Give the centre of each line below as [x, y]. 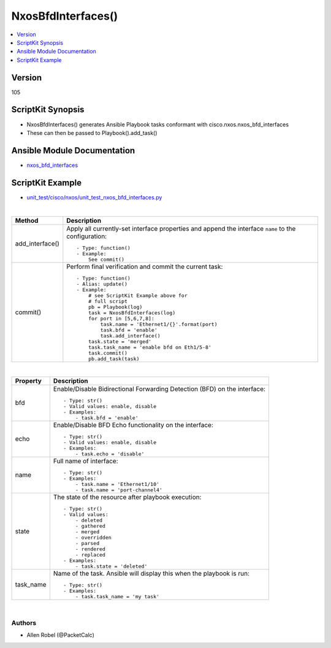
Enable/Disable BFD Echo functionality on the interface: [133, 425]
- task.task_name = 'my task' [117, 596]
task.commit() [108, 353]
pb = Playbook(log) [115, 307]
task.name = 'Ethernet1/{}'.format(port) [159, 324]
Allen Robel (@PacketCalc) [61, 635]
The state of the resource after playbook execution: [127, 497]
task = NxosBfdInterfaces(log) [132, 313]
